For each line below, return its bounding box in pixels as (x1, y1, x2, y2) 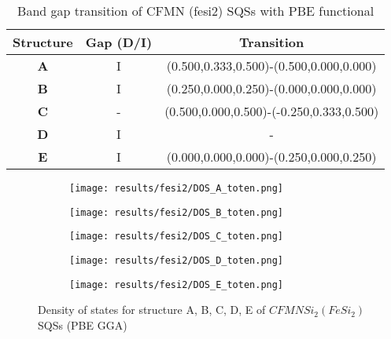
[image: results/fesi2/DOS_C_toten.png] (69, 231, 284, 242)
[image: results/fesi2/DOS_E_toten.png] (69, 279, 284, 290)
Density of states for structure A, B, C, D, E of (38, 301, 266, 318)
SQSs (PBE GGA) (38, 316, 127, 333)
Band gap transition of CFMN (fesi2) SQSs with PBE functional (17, 2, 374, 20)
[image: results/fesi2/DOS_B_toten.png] (69, 206, 284, 218)
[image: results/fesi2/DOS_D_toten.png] (69, 254, 284, 266)
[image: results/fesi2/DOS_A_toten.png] (69, 183, 284, 194)
